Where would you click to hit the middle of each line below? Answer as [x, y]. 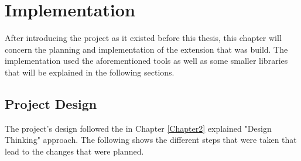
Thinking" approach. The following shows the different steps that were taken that [151, 140]
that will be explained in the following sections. [90, 72]
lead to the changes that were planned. [74, 151]
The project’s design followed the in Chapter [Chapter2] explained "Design [138, 128]
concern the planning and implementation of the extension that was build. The [146, 49]
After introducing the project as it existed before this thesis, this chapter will [143, 38]
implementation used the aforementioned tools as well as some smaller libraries [146, 61]
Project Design [51, 103]
